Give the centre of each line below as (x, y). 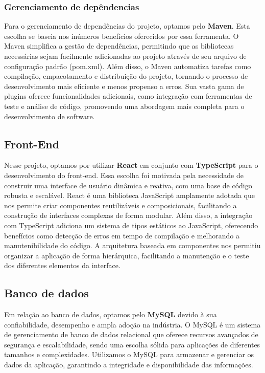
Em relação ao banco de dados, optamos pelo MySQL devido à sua (111, 314)
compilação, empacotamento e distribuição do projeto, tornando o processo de (126, 76)
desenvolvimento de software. (50, 116)
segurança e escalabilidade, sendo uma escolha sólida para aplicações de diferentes (132, 344)
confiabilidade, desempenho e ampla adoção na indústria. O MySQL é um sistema (132, 324)
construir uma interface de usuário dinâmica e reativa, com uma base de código (128, 185)
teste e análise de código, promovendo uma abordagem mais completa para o (124, 106)
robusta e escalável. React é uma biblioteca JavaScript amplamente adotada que (129, 195)
